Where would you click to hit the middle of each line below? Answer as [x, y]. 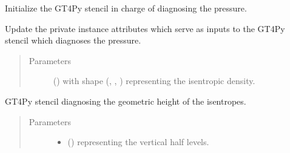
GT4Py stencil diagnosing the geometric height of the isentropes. [126, 101]
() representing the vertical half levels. [138, 142]
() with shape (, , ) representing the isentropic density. [154, 81]
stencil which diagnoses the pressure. [73, 40]
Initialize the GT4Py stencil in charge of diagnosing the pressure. [126, 8]
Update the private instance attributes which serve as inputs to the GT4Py [145, 28]
